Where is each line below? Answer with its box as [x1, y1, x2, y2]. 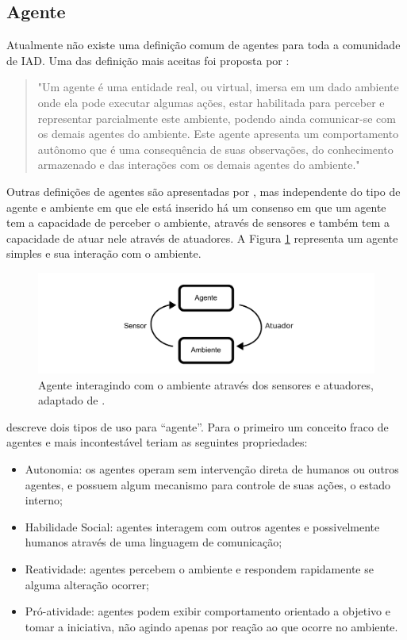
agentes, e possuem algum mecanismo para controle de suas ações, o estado [25, 476, 391, 492]
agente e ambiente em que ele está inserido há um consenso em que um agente [6, 198, 386, 215]
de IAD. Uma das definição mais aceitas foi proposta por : [6, 52, 290, 68]
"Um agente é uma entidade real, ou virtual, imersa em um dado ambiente [37, 79, 399, 95]
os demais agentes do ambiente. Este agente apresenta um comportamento [37, 125, 399, 142]
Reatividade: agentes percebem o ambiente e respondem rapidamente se [25, 560, 374, 577]
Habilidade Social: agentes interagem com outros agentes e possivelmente [25, 518, 380, 535]
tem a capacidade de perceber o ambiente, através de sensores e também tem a [6, 214, 390, 231]
